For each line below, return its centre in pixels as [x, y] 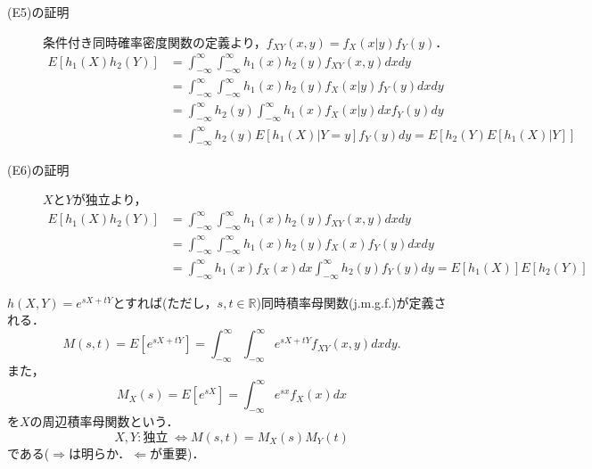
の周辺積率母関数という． [104, 421]
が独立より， [110, 199]
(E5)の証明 [38, 12]
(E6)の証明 [38, 169]
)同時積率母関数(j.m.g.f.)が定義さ [351, 302]
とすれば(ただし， [165, 302]
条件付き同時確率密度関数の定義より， [155, 41]
